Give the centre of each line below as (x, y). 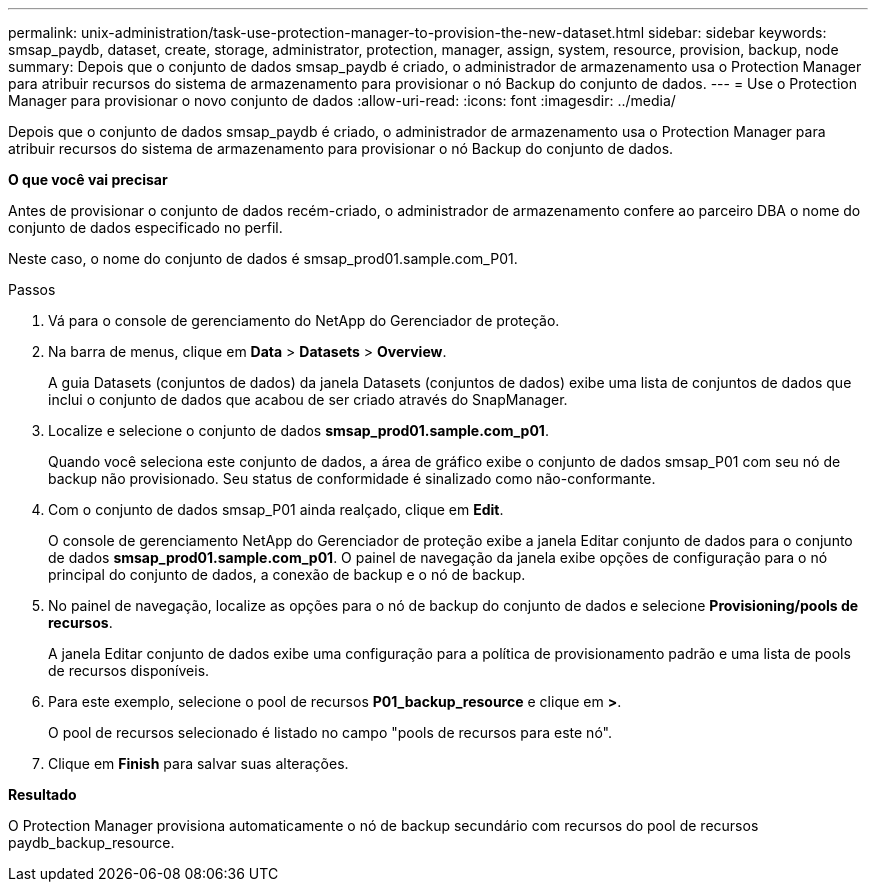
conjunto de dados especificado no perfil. (145, 227)
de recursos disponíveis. (129, 670)
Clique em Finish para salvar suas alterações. (198, 763)
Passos (32, 289)
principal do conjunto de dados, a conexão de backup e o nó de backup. (287, 574)
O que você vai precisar (88, 179)
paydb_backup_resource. (91, 842)
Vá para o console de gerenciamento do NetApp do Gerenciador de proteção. (304, 320)
